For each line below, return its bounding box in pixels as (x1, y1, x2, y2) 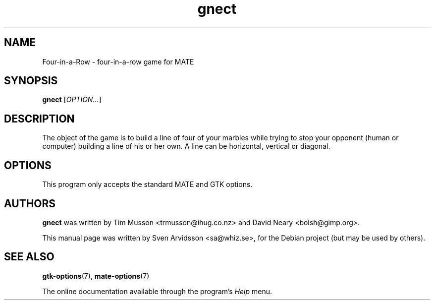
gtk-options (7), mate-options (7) (42, 271, 150, 280)
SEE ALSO (4, 250, 54, 263)
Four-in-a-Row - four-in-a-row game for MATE (42, 57, 194, 66)
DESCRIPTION (4, 112, 75, 125)
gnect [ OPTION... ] (42, 95, 102, 104)
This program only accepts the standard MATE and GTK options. (42, 180, 253, 189)
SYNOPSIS (4, 74, 58, 87)
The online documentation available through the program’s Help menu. (42, 287, 272, 296)
